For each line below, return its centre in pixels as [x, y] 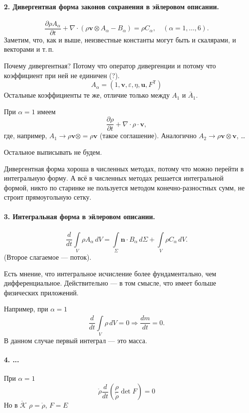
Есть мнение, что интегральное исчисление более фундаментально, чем [110, 273]
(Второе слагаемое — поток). [48, 257]
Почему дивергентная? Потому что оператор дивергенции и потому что [110, 66]
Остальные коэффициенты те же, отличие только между [87, 95]
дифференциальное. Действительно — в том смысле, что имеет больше [110, 283]
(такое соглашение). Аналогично [148, 135]
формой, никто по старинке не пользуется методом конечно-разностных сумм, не [124, 187]
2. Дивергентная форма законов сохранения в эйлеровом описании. [112, 6]
